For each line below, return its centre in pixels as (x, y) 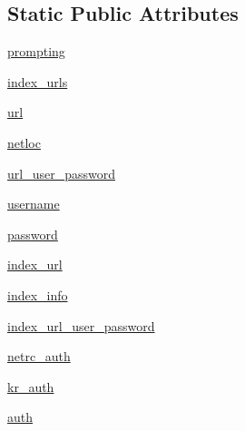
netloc (24, 142)
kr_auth (31, 386)
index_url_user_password (81, 325)
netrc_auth (39, 356)
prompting (36, 51)
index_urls (38, 81)
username (34, 204)
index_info (38, 294)
